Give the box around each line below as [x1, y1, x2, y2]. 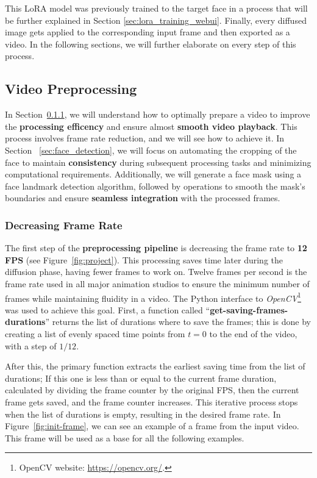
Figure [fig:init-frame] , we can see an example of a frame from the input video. [5, 419, 299, 432]
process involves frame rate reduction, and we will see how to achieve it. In [5, 132, 285, 144]
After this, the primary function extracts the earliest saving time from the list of [5, 360, 305, 373]
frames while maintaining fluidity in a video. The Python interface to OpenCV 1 [5, 290, 301, 304]
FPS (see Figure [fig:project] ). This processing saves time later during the [5, 253, 283, 266]
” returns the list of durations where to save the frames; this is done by [45, 315, 311, 328]
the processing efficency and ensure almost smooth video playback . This [5, 120, 297, 132]
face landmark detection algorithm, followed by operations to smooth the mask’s [5, 179, 305, 192]
